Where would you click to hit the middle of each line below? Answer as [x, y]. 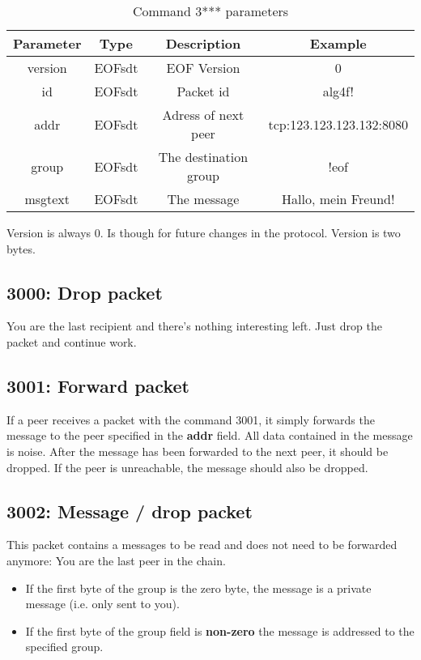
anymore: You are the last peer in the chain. [116, 560]
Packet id [203, 91]
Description [203, 43]
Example [338, 43]
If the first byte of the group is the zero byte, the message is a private [198, 588]
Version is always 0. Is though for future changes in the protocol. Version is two [204, 232]
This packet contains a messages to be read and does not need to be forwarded [202, 545]
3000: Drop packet [85, 292]
